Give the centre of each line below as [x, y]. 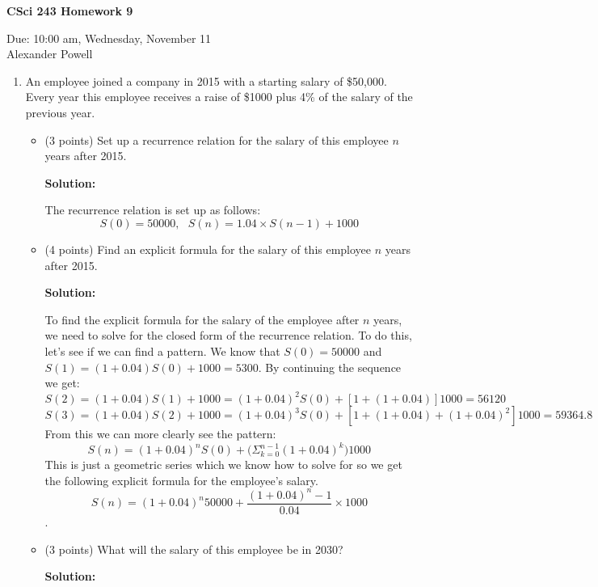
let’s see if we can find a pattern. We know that [162, 351]
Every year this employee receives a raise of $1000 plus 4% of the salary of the [219, 97]
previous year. [60, 112]
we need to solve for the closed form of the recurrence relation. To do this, [228, 335]
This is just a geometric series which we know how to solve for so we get [223, 465]
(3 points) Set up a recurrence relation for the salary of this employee [217, 139]
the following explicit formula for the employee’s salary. [181, 480]
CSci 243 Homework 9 [70, 11]
